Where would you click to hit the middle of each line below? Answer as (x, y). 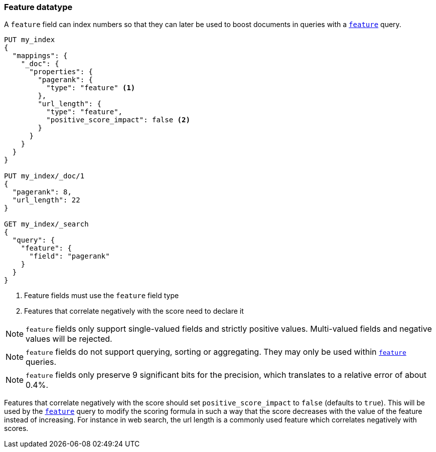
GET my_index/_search (46, 224)
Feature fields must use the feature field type (102, 296)
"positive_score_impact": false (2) (118, 120)
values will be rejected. (69, 339)
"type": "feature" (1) (91, 88)
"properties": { (61, 72)
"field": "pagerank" (69, 256)
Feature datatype (38, 7)
